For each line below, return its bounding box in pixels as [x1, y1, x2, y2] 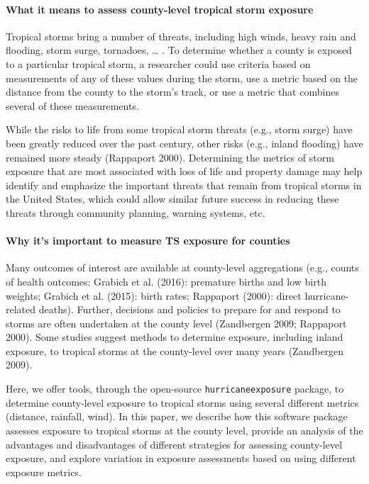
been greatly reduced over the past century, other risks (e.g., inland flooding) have [6, 135, 363, 150]
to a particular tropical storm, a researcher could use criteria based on [6, 56, 311, 71]
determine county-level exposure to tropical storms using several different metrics [6, 395, 359, 410]
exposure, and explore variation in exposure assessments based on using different [6, 451, 356, 466]
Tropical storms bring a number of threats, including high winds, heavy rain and [6, 28, 356, 43]
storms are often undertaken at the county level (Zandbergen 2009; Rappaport [6, 315, 347, 330]
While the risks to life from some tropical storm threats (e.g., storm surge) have [6, 122, 353, 137]
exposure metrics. [6, 464, 82, 479]
